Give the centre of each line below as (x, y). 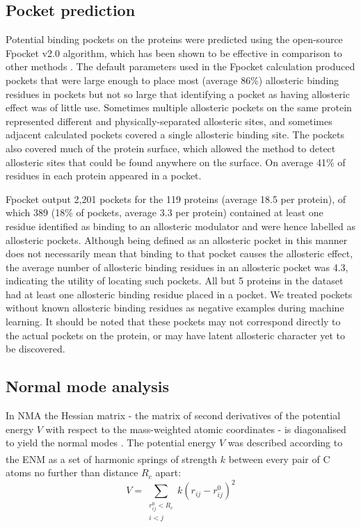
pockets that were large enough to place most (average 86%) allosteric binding (173, 80)
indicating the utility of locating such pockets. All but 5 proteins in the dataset (175, 281)
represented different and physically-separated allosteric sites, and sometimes (169, 121)
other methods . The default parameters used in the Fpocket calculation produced (180, 66)
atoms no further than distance (72, 472)
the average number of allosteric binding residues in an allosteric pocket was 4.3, (177, 267)
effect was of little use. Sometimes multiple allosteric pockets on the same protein (179, 107)
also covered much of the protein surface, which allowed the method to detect (171, 148)
